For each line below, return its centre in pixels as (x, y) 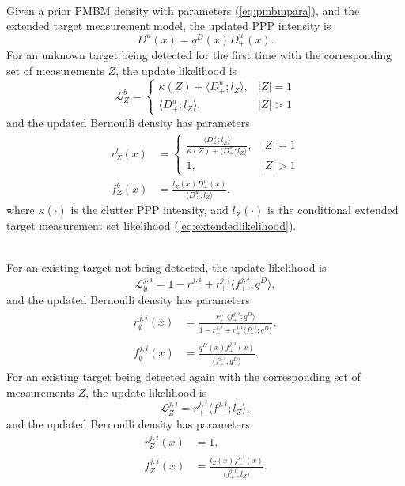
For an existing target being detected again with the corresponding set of (184, 377)
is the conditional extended (333, 210)
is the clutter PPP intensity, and (150, 210)
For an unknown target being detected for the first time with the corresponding (199, 55)
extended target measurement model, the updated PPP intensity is (169, 26)
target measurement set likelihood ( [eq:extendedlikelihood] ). (151, 225)
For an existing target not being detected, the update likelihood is (167, 267)
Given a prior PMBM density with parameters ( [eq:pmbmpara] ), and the (183, 10)
